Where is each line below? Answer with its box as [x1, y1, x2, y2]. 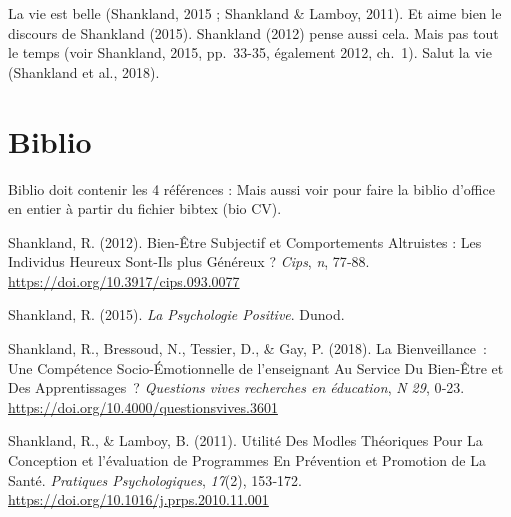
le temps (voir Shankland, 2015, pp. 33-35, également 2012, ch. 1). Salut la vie [8, 42, 492, 63]
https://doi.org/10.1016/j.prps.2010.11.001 [8, 489, 269, 510]
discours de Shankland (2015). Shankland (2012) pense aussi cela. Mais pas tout [8, 22, 499, 43]
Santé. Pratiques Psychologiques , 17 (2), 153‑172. [8, 469, 302, 490]
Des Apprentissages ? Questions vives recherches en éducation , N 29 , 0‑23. [8, 377, 465, 398]
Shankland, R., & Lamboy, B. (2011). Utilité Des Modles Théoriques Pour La [8, 430, 483, 451]
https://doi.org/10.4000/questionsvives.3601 [8, 396, 278, 417]
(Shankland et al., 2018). [8, 61, 160, 82]
